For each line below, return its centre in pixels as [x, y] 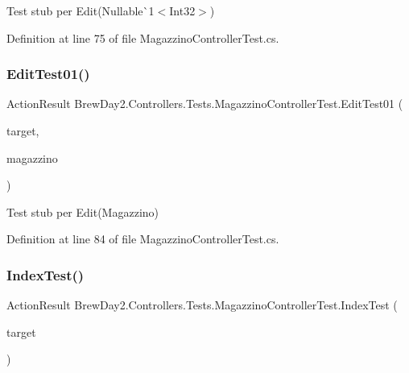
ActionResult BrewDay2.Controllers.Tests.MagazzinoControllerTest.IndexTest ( [202, 305]
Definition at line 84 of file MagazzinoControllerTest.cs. [143, 239]
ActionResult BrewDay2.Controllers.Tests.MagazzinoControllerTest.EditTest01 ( [205, 104]
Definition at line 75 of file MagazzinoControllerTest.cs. [143, 37]
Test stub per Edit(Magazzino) [83, 211]
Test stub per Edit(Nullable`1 [81, 10]
